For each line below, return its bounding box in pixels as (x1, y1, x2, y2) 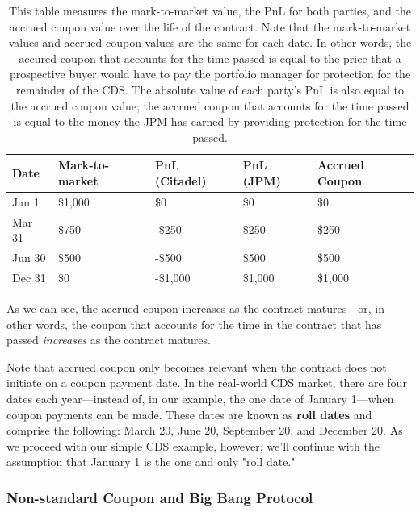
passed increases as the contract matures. (6, 331, 211, 348)
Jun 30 (12, 249, 46, 266)
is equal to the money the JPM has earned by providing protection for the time (13, 113, 407, 130)
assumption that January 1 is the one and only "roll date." (6, 453, 296, 470)
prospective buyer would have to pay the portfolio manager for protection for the (9, 65, 411, 82)
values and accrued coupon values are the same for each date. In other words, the (8, 34, 412, 51)
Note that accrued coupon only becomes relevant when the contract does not (6, 358, 387, 375)
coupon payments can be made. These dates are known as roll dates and (6, 406, 372, 423)
